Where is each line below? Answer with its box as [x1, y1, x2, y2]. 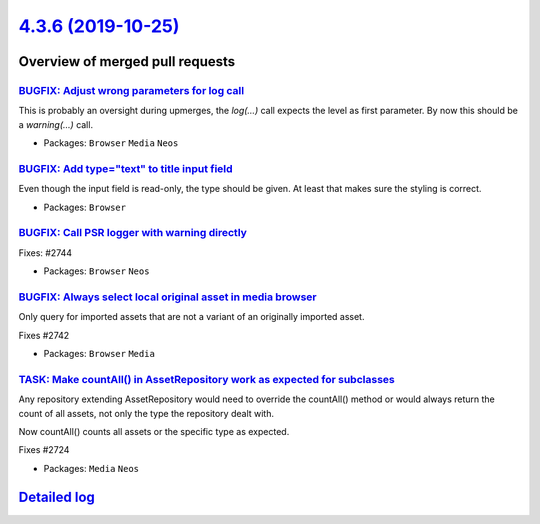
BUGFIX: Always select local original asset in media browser [18, 290, 317, 304]
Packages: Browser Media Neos [43, 137, 179, 149]
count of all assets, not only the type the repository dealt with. [18, 407, 275, 419]
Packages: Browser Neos [43, 265, 150, 277]
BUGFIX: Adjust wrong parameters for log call [18, 83, 245, 97]
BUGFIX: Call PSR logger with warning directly [18, 226, 247, 240]
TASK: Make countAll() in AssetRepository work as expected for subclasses [18, 372, 395, 386]
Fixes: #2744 [18, 246, 73, 259]
